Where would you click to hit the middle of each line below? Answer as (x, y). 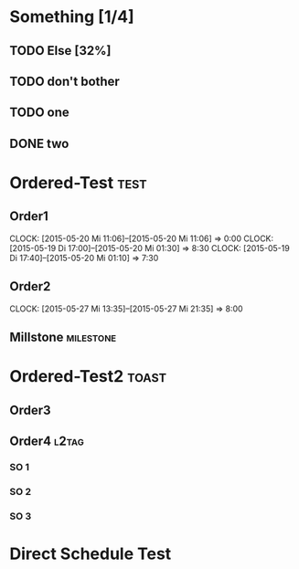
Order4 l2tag (47, 441)
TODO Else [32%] (60, 51)
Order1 (29, 216)
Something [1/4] (72, 17)
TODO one (40, 113)
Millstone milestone (63, 337)
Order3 (31, 410)
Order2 (30, 286)
